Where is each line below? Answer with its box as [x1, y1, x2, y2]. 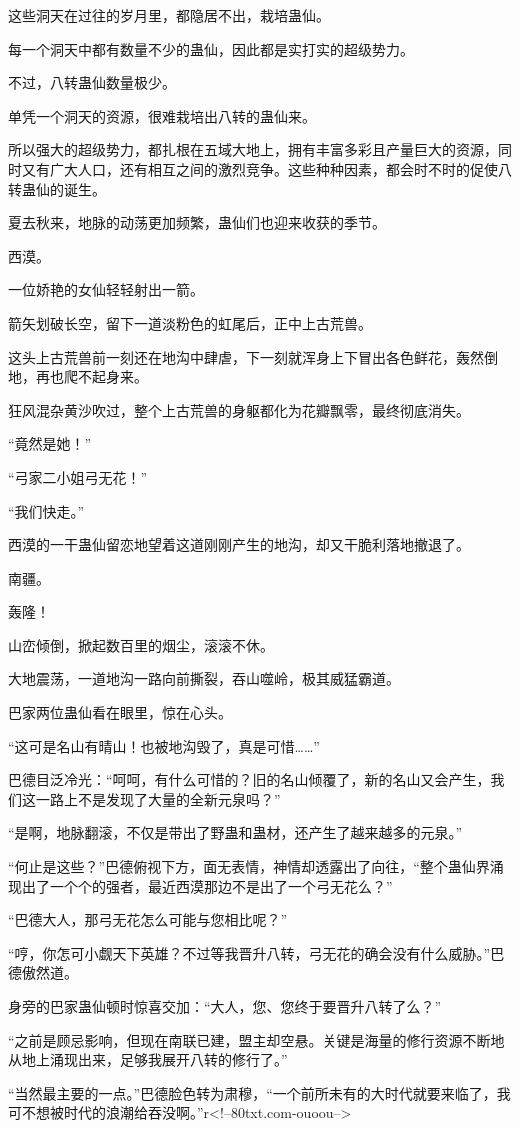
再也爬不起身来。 [35, 366, 148, 387]
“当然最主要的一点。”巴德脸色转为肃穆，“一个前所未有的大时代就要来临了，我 [8, 1082, 511, 1103]
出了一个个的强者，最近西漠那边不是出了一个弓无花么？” [21, 875, 393, 896]
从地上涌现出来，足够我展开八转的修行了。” [8, 1049, 288, 1070]
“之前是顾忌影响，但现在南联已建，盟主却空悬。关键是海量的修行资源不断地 [8, 1029, 505, 1050]
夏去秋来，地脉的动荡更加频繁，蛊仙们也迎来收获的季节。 [8, 212, 386, 233]
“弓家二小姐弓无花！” [8, 466, 148, 487]
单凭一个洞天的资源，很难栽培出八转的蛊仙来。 [8, 105, 316, 126]
